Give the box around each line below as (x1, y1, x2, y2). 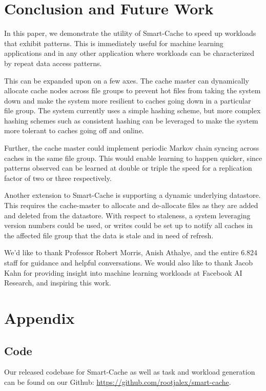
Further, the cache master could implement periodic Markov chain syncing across (4, 142, 259, 153)
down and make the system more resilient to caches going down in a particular (4, 95, 251, 106)
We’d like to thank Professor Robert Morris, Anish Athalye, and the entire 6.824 (4, 247, 258, 258)
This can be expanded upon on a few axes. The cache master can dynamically (4, 75, 249, 86)
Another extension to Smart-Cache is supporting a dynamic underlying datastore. (4, 190, 261, 200)
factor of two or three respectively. (4, 172, 112, 183)
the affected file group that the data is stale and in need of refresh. (4, 230, 214, 240)
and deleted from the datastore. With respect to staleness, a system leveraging (4, 210, 251, 220)
